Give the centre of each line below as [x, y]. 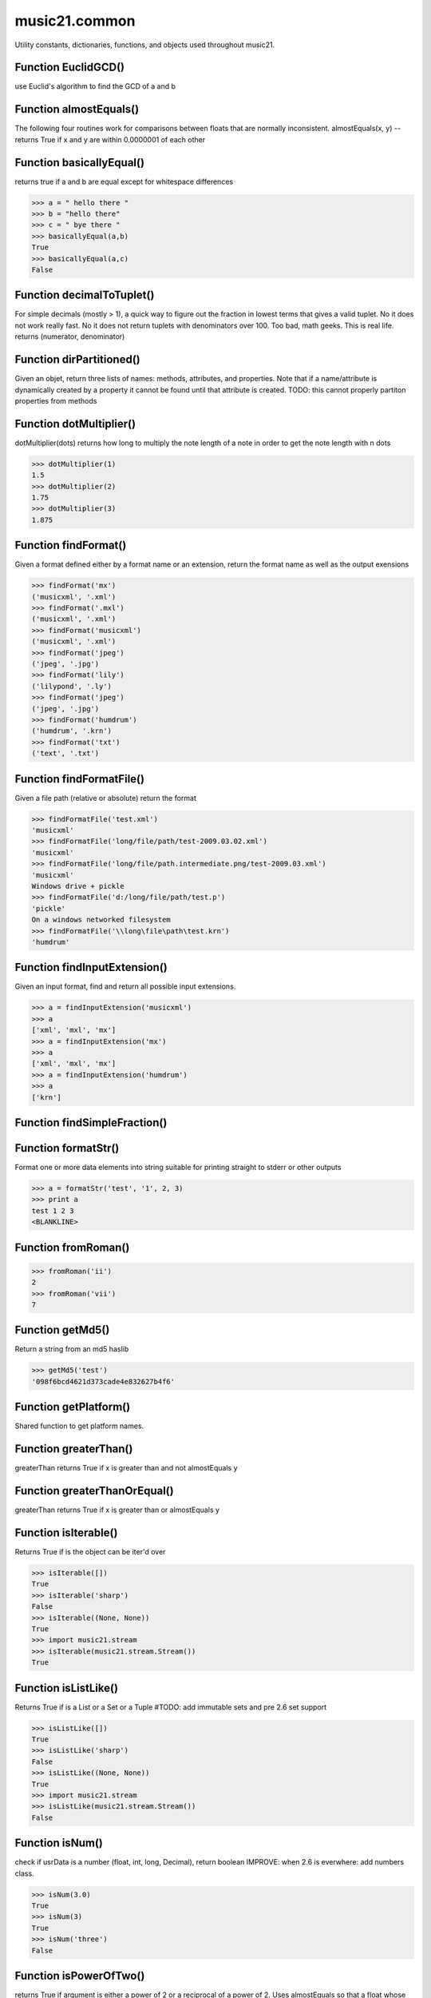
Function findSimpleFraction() [91, 1122]
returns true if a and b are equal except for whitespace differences [124, 181]
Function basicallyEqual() [80, 163]
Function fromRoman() [72, 1247]
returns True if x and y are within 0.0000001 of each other [110, 139]
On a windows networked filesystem [101, 920]
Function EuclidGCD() [70, 68]
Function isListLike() [67, 1688]
